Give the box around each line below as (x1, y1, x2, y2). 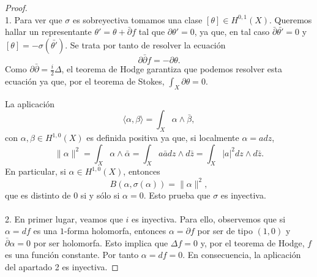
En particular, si (5, 165, 66, 178)
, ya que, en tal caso (194, 25, 270, 38)
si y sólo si (80, 188, 120, 201)
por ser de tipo (197, 224, 253, 237)
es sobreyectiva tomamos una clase (72, 13, 203, 26)
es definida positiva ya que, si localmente (86, 131, 239, 144)
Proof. (5, 1, 28, 13)
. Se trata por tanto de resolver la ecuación (65, 38, 226, 51)
